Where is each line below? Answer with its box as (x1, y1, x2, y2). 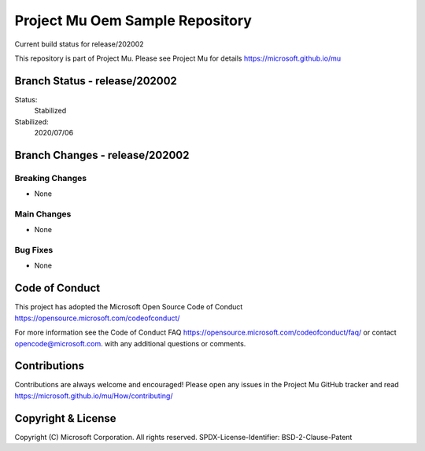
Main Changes (14, 209, 72, 220)
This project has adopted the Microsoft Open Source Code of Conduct (14, 302, 243, 312)
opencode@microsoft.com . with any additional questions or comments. (14, 338, 246, 348)
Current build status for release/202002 (14, 39, 145, 49)
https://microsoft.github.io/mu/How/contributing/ (14, 390, 173, 401)
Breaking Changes (14, 172, 87, 183)
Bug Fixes (14, 245, 54, 256)
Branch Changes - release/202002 (14, 148, 190, 161)
